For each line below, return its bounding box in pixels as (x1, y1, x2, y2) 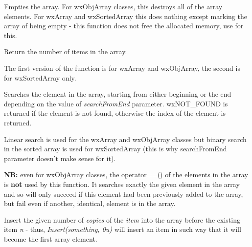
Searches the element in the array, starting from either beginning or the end (4, 89, 231, 99)
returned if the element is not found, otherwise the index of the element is (4, 108, 226, 118)
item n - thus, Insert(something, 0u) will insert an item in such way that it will (4, 224, 241, 234)
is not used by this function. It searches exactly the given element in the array (4, 179, 240, 189)
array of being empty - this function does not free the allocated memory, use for (4, 21, 244, 31)
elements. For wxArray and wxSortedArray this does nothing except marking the (4, 11, 247, 21)
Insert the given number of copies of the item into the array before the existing (4, 214, 240, 225)
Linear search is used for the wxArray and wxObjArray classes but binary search (4, 134, 247, 144)
